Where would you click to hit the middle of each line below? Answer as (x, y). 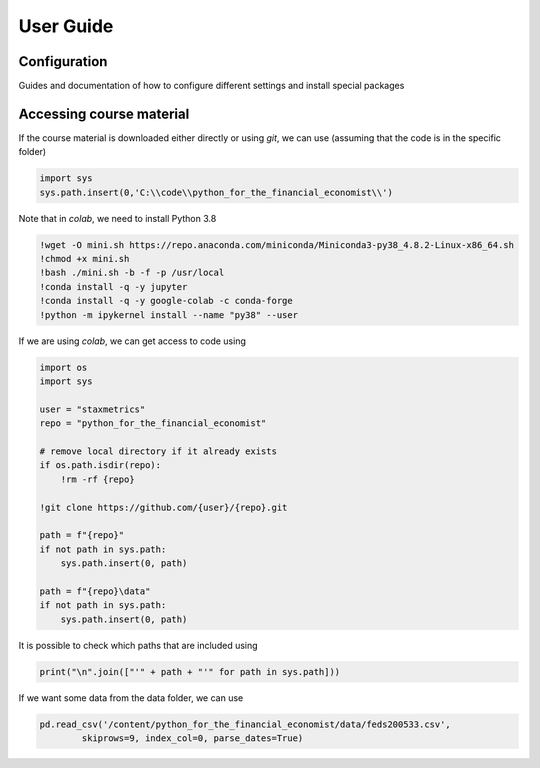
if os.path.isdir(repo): (100, 465)
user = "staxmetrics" (92, 409)
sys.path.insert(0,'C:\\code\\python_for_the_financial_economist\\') (216, 192)
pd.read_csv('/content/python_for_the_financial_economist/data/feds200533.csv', (245, 724)
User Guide (66, 26)
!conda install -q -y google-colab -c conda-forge (166, 301)
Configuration (63, 61)
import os (63, 367)
